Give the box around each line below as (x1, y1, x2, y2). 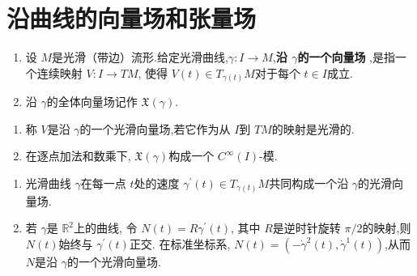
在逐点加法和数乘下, (25, 147, 131, 164)
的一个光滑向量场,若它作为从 (79, 120, 231, 137)
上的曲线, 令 (74, 219, 138, 236)
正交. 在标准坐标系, (129, 235, 231, 252)
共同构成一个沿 (269, 175, 349, 192)
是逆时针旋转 (272, 219, 341, 236)
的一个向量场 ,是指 (297, 49, 395, 66)
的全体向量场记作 (46, 93, 138, 110)
